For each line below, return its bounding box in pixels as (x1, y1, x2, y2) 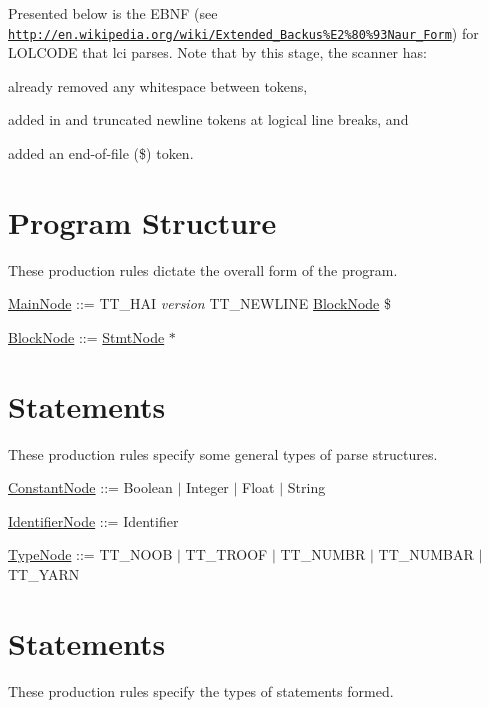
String (287, 477, 326, 498)
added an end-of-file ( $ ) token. (8, 143, 194, 164)
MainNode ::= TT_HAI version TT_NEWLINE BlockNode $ (8, 293, 392, 314)
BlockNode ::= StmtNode (8, 326, 165, 347)
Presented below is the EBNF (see (8, 3, 218, 23)
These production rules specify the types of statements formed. (8, 680, 394, 701)
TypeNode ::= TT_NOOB (8, 544, 173, 565)
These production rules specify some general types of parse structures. (8, 443, 438, 464)
